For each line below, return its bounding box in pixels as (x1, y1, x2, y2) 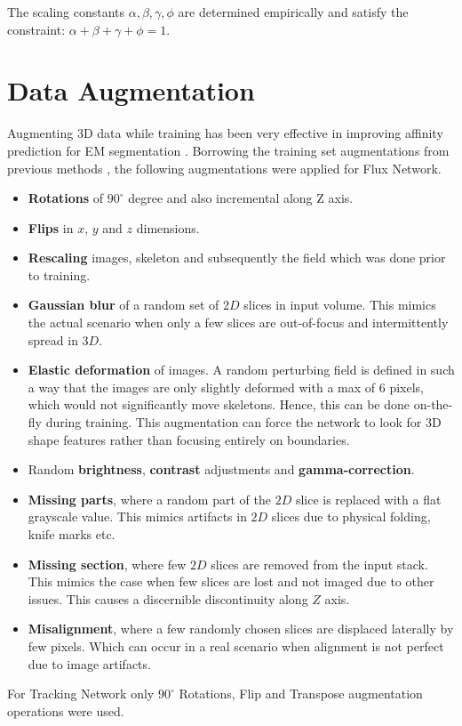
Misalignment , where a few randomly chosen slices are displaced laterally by (28, 619, 454, 638)
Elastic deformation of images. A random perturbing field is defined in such (28, 360, 455, 379)
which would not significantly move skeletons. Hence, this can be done (28, 395, 410, 414)
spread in (28, 330, 78, 349)
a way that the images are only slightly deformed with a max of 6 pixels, (28, 377, 424, 396)
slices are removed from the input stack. (211, 554, 428, 573)
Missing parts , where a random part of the (28, 489, 271, 508)
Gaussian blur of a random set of (28, 295, 219, 314)
